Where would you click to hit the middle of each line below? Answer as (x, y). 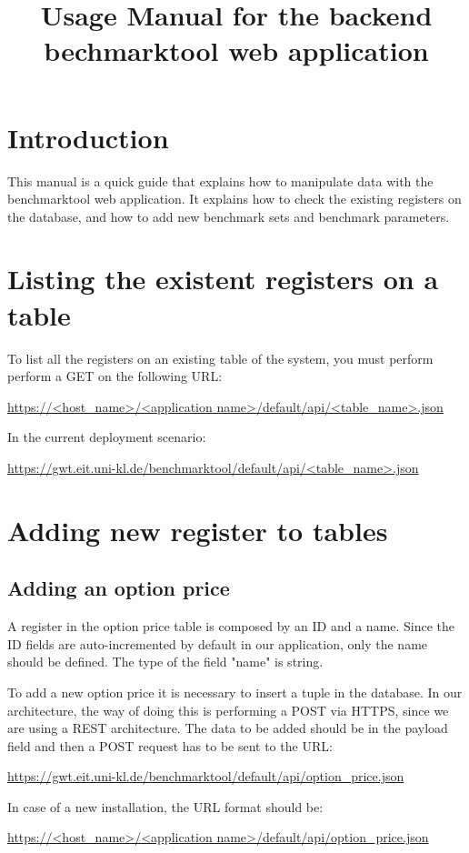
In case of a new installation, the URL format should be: (165, 806)
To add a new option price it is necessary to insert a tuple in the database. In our (235, 692)
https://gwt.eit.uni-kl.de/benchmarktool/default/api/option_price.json (206, 776)
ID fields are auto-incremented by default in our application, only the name (218, 643)
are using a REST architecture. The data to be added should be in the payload (228, 728)
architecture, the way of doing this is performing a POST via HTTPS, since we (228, 710)
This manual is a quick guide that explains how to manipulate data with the (220, 181)
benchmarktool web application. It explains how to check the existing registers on (234, 199)
